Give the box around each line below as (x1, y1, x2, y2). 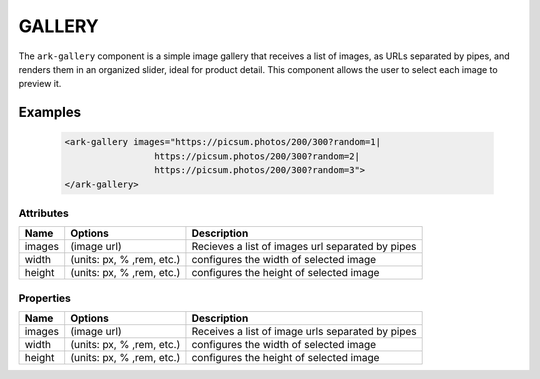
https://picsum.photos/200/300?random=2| (153, 150, 360, 162)
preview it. (18, 78, 62, 90)
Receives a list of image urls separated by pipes (191, 324, 417, 338)
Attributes (18, 206, 69, 220)
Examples (18, 104, 82, 121)
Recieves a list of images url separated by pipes (191, 240, 417, 254)
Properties (18, 291, 72, 305)
